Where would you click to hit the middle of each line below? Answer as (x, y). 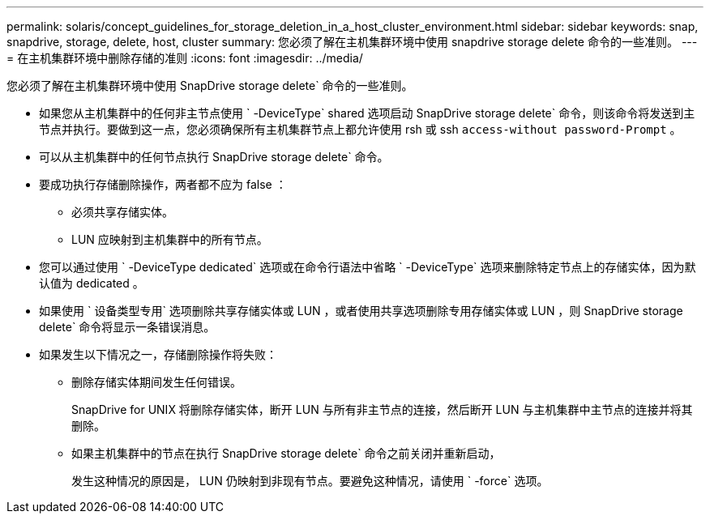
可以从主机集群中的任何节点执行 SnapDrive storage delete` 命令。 (214, 157)
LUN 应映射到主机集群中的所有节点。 (170, 239)
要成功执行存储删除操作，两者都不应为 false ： (163, 184)
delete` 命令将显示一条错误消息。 (127, 327)
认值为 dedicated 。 (92, 283)
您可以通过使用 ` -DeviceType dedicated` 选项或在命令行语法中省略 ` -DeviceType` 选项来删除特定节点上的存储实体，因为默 (368, 267)
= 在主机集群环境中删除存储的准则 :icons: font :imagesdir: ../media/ (185, 58)
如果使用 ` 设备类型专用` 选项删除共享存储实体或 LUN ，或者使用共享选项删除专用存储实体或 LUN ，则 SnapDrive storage (361, 311)
